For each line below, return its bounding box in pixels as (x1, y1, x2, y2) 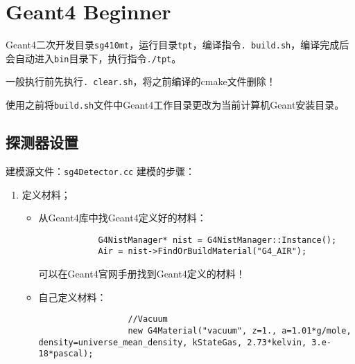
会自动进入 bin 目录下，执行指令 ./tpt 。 (6, 51, 182, 65)
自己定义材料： (38, 289, 107, 304)
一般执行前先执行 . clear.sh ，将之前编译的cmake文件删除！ (6, 74, 276, 89)
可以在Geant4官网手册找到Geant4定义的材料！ (38, 266, 245, 281)
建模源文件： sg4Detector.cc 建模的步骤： (6, 163, 195, 178)
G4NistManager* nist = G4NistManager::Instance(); (98, 235, 337, 245)
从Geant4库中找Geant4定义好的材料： (38, 210, 207, 225)
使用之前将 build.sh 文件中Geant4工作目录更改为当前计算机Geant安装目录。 (6, 98, 345, 112)
